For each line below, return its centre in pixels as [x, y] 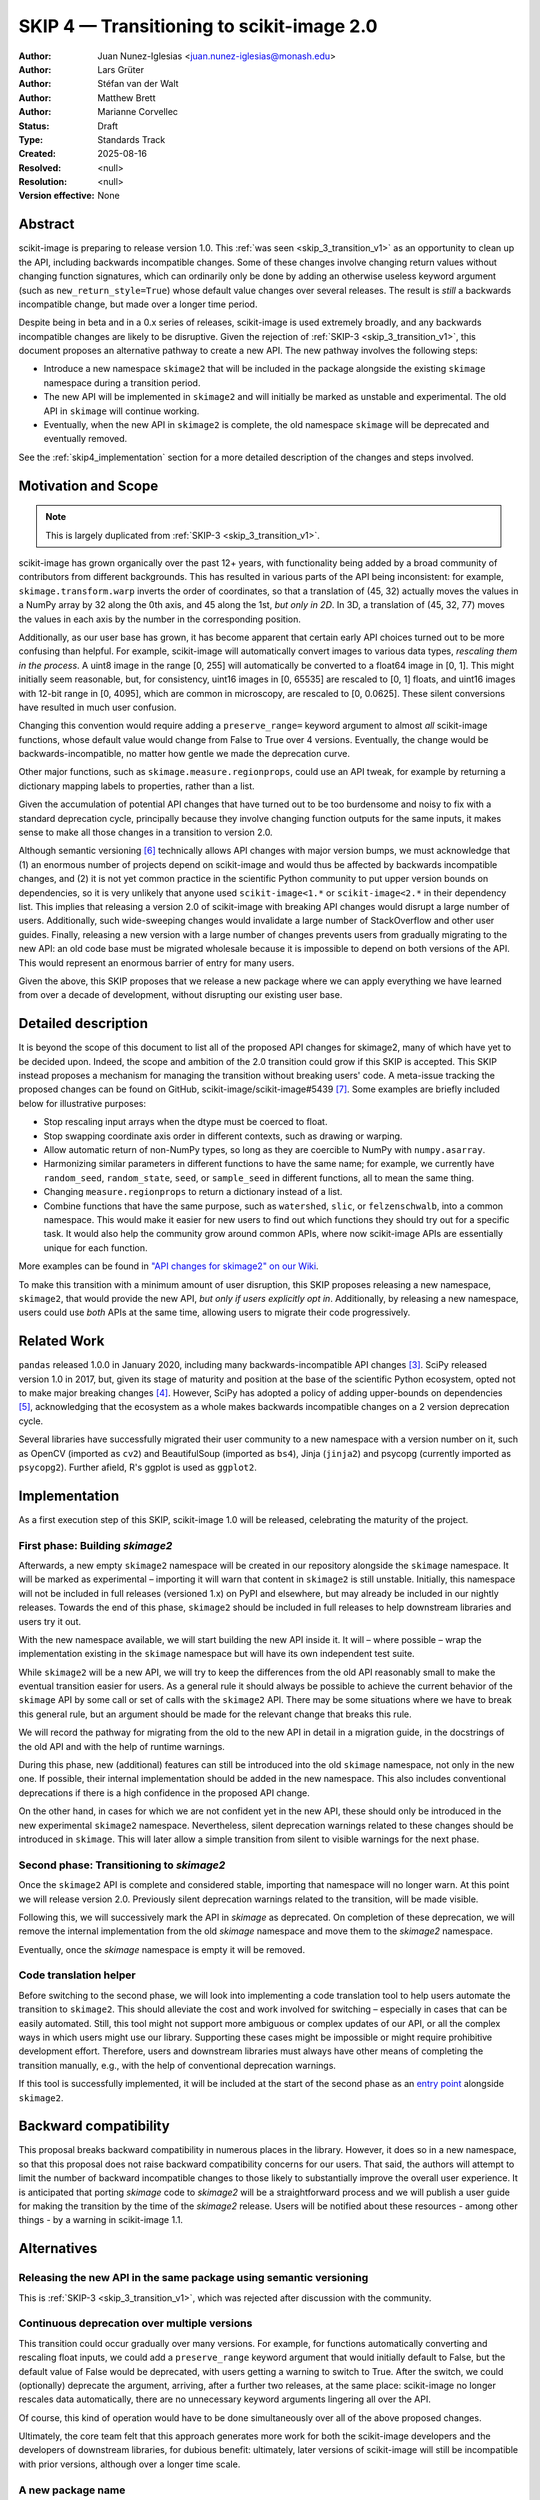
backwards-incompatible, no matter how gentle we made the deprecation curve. [184, 754]
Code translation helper [77, 1975]
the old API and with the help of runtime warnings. [121, 1746]
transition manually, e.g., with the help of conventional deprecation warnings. [177, 2065]
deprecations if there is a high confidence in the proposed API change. [164, 1792]
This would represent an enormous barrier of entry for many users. [156, 962]
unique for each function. [96, 1247]
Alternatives [58, 2248]
